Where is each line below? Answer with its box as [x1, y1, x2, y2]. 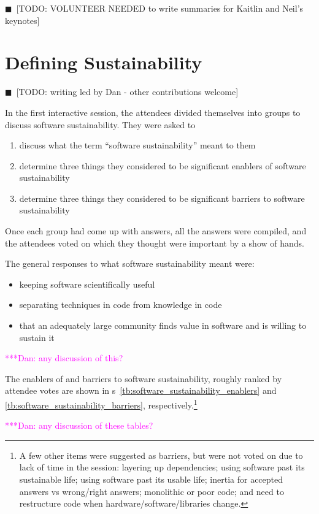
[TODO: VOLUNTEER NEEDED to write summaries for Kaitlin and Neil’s [16, 2, 304, 14]
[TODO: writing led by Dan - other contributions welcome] [16, 85, 239, 98]
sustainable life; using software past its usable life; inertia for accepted [19, 473, 283, 486]
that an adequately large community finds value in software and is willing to [19, 319, 307, 332]
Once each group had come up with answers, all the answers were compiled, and [5, 224, 307, 237]
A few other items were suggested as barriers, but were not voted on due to [19, 448, 303, 461]
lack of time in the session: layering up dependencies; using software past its [19, 461, 305, 474]
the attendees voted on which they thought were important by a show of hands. [5, 236, 304, 249]
